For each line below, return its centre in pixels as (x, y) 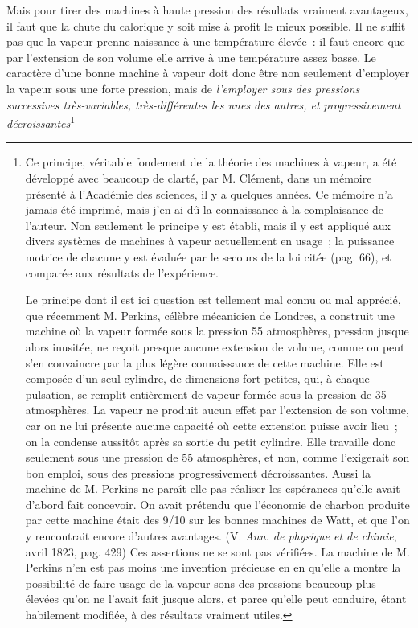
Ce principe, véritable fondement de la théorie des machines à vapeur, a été (211, 162)
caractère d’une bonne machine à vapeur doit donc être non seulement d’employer (208, 73)
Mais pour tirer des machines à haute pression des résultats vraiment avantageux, (207, 10)
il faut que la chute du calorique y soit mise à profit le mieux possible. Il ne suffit (206, 25)
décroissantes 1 (41, 122)
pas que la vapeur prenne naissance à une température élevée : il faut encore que (206, 41)
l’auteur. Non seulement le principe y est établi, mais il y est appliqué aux (208, 225)
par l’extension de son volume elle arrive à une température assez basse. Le (191, 57)
